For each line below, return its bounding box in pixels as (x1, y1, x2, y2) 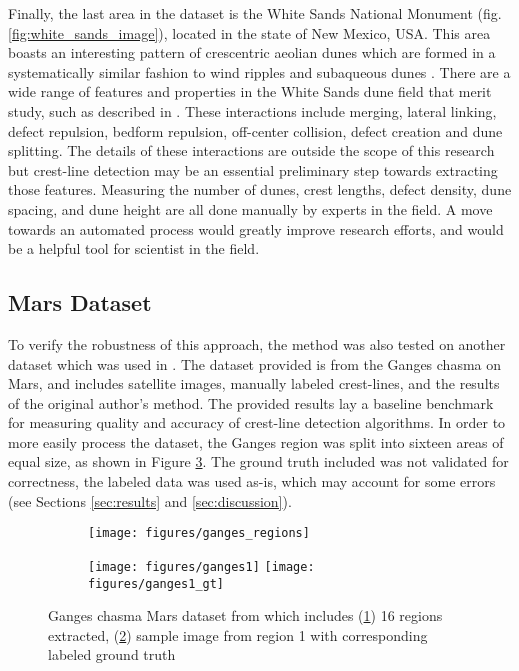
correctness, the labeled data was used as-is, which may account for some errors (8, 471, 496, 492)
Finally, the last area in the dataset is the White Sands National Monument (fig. (8, 3, 502, 23)
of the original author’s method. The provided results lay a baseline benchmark (8, 392, 494, 413)
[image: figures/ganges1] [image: (88, 559, 315, 574)
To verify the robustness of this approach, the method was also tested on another (8, 333, 506, 354)
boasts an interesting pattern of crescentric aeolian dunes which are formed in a (8, 42, 496, 63)
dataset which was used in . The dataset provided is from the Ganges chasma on (8, 353, 502, 374)
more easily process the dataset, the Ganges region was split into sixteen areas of (8, 431, 504, 452)
